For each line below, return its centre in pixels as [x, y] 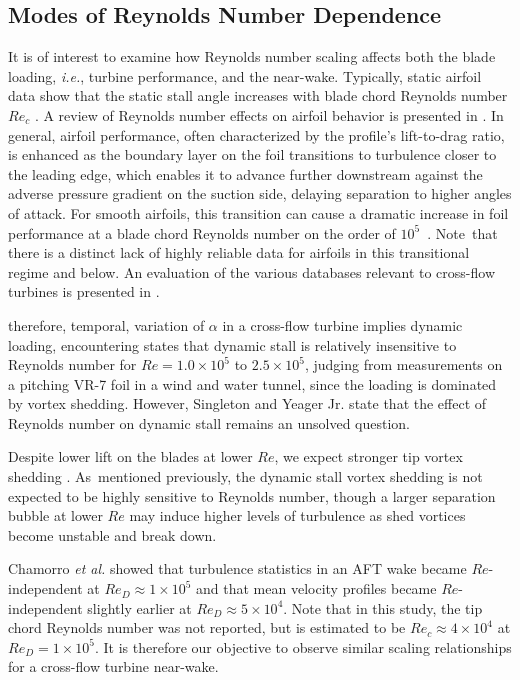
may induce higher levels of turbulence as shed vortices [297, 515]
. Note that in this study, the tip [383, 607]
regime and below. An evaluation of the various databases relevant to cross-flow [252, 271]
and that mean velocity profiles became [316, 588]
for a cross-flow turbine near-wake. [113, 666]
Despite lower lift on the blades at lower [130, 456]
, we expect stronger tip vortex [368, 456]
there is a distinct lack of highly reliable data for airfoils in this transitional [239, 252]
